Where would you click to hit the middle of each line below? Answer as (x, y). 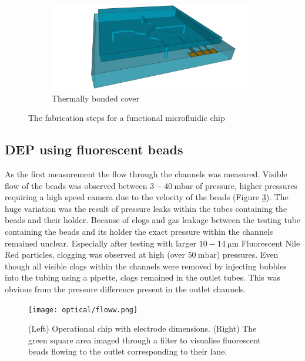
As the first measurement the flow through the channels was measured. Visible (146, 174)
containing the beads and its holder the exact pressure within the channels (139, 232)
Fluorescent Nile (271, 243)
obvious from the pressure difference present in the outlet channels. (125, 289)
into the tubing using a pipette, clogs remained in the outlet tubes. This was (143, 277)
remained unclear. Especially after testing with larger (101, 243)
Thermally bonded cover (96, 98)
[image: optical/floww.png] (83, 310)
